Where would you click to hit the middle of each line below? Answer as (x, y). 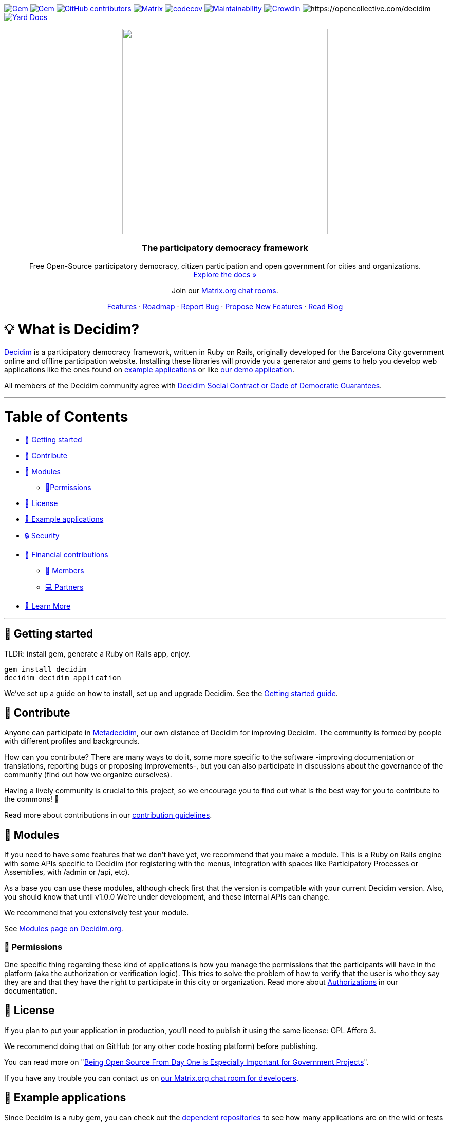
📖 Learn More (48, 606)
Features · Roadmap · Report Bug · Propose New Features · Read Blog (225, 306)
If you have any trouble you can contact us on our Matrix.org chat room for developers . (152, 1078)
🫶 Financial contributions (67, 554)
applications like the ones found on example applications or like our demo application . (149, 370)
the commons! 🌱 (32, 799)
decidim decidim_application (63, 677)
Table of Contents (66, 417)
